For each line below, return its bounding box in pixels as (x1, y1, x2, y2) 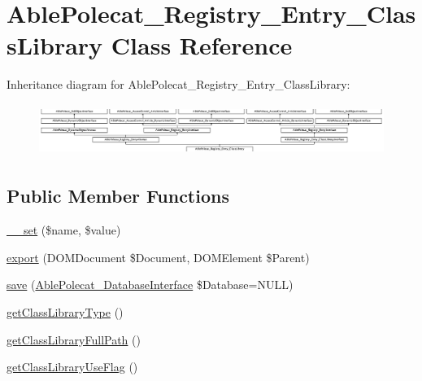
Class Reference (111, 28, 293, 62)
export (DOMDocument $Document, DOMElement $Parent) (7, 248, 310, 265)
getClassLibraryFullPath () (7, 331, 141, 348)
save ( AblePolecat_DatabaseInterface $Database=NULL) (7, 276, 294, 293)
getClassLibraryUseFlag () (7, 358, 138, 375)
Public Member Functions (7, 183, 229, 208)
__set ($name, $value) (7, 221, 121, 239)
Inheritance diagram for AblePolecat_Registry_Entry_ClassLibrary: (7, 76, 350, 93)
